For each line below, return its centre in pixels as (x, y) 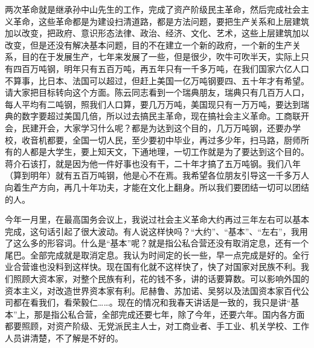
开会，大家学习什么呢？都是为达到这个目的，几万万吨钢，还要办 (165, 127)
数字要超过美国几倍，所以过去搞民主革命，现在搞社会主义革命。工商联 (161, 116)
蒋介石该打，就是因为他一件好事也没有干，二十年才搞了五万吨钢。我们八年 (153, 163)
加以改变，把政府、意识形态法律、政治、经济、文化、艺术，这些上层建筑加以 (157, 33)
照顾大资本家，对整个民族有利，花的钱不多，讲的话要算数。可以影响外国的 (161, 279)
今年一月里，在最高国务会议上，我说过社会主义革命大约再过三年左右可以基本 (157, 219)
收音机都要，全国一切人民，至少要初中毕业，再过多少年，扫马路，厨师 (161, 140)
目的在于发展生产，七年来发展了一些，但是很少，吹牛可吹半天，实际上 (161, 57)
